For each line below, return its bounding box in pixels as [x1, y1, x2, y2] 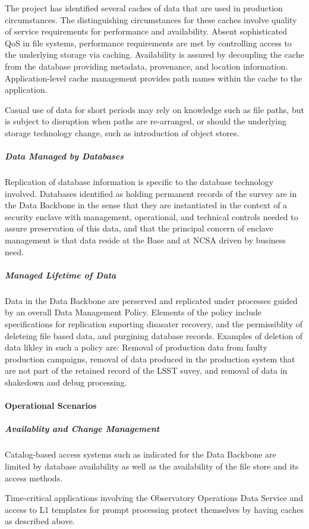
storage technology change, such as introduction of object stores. [5, 126, 239, 139]
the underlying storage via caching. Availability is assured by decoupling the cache [5, 48, 304, 61]
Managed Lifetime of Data [5, 268, 116, 281]
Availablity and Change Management [5, 422, 160, 435]
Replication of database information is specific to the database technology [5, 176, 274, 188]
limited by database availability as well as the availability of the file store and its [5, 459, 299, 472]
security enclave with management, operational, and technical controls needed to [5, 210, 298, 223]
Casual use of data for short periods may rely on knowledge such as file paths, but [5, 103, 304, 115]
